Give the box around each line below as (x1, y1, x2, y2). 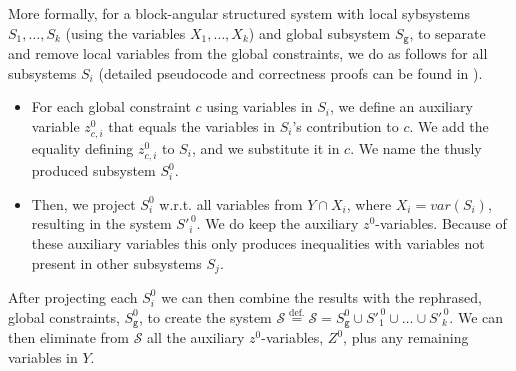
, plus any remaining (343, 327, 469, 348)
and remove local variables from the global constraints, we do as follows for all (8, 43, 488, 64)
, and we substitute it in (191, 137, 340, 158)
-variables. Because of (375, 213, 507, 234)
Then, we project (31, 193, 136, 214)
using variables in (206, 96, 313, 117)
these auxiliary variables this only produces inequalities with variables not (31, 232, 485, 253)
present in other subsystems (31, 252, 202, 273)
